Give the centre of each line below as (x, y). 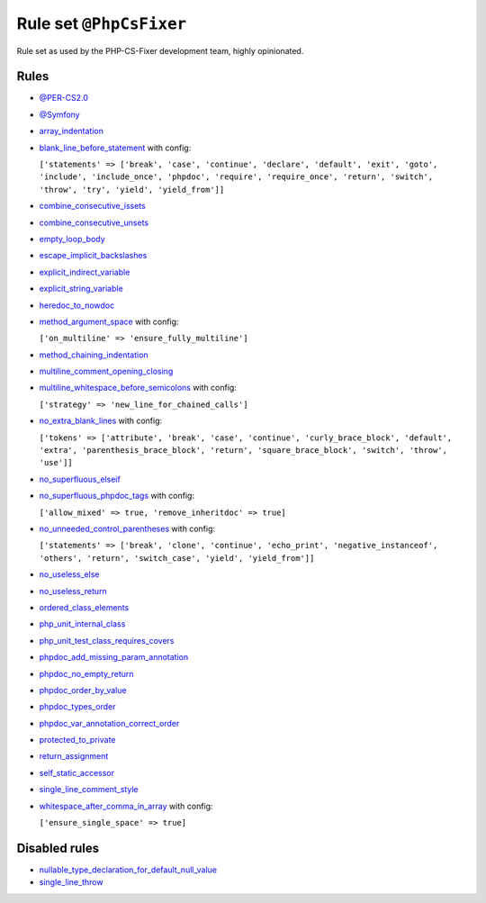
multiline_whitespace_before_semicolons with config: (138, 388)
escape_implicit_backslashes (93, 256)
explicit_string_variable (81, 289)
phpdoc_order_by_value (83, 690)
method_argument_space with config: (109, 321)
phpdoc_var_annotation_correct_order (109, 723)
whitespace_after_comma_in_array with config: (126, 806)
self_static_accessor (77, 772)
